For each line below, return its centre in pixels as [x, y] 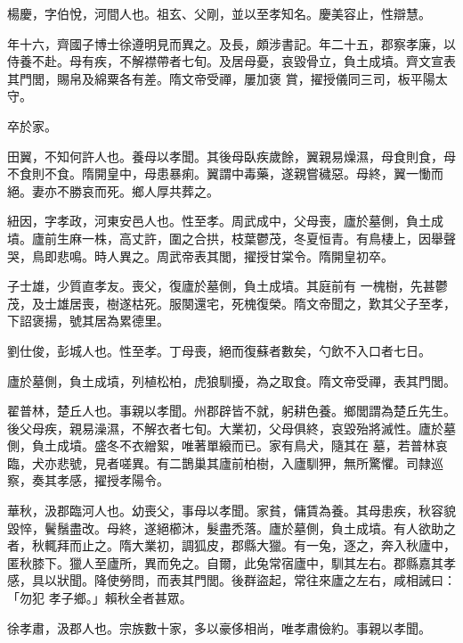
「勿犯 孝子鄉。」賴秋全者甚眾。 [100, 598]
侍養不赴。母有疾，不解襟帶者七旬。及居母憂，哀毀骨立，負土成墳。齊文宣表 [231, 61]
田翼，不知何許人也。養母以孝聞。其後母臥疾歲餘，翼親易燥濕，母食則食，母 [231, 156]
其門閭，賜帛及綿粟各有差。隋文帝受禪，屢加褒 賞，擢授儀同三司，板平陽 [221, 78]
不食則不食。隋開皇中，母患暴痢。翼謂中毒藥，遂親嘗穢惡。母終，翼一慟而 [225, 173]
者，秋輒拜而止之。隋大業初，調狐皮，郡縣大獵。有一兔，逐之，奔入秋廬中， [231, 545]
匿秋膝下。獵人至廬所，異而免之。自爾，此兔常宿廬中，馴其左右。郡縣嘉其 [225, 562]
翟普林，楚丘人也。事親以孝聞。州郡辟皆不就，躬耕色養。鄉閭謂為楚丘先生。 [231, 411]
